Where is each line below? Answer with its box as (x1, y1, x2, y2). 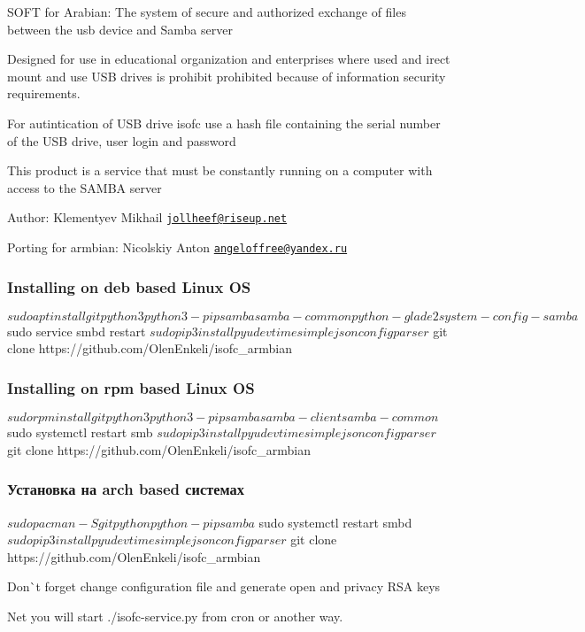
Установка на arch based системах (7, 478, 244, 500)
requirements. (7, 84, 81, 103)
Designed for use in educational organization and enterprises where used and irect (7, 50, 450, 68)
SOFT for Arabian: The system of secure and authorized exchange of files (7, 3, 406, 20)
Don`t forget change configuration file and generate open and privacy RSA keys (7, 577, 441, 596)
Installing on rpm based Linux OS (7, 376, 255, 398)
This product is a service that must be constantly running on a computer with (7, 161, 433, 180)
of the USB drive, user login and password (7, 131, 236, 150)
